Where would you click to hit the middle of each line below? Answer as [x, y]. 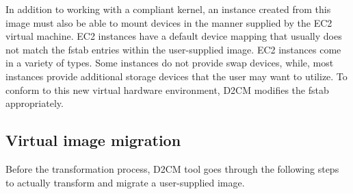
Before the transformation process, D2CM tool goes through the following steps [172, 168]
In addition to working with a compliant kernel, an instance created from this [168, 9]
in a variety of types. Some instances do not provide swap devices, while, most [170, 63]
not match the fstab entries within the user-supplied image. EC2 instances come [173, 49]
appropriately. [35, 103]
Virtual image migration [93, 140]
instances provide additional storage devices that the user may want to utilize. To [176, 76]
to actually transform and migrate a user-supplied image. [125, 182]
